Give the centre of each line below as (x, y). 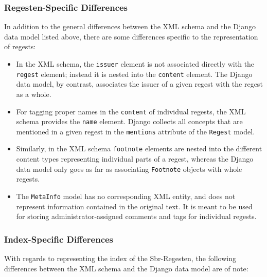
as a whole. (34, 94)
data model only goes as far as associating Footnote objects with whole (129, 169)
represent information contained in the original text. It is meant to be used (134, 206)
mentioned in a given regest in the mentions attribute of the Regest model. (136, 131)
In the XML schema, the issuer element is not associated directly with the (135, 64)
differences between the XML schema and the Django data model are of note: (126, 268)
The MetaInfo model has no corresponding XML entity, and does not (126, 196)
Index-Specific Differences (59, 239)
